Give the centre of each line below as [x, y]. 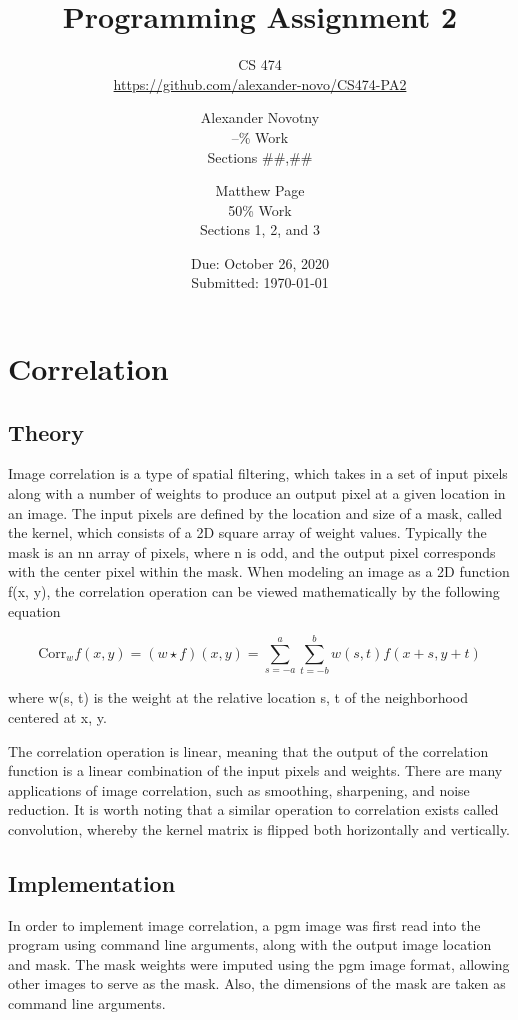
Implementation [92, 882]
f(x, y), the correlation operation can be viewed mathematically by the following [254, 591]
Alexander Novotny [260, 117]
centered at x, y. [57, 716]
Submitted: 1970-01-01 [260, 282]
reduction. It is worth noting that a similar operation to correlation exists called [253, 809]
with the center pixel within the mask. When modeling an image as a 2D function [259, 571]
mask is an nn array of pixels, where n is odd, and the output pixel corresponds [252, 551]
